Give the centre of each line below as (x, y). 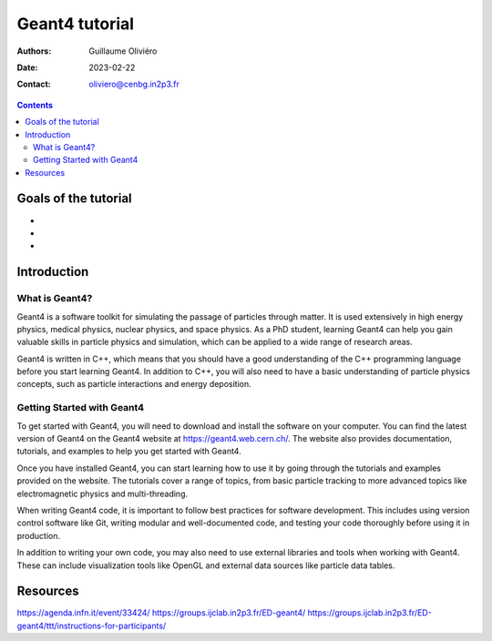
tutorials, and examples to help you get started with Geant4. (129, 452)
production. (39, 535)
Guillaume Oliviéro (123, 51)
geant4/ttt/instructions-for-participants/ (92, 626)
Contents (35, 105)
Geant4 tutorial (76, 24)
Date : (27, 67)
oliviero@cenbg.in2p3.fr (134, 84)
